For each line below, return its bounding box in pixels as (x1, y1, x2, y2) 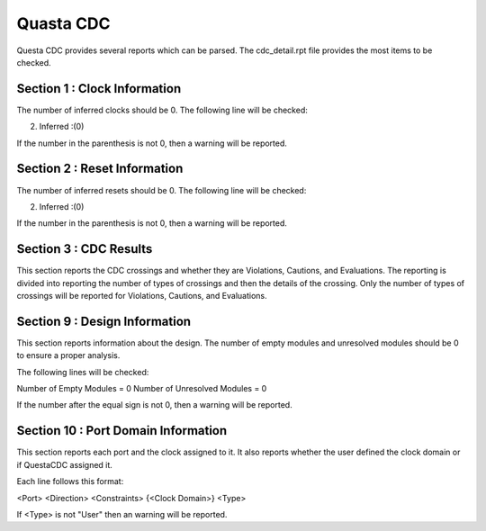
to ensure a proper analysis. (16, 350, 121, 361)
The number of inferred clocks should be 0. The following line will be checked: (16, 104, 308, 115)
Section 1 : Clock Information (16, 81, 182, 96)
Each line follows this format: (16, 476, 124, 487)
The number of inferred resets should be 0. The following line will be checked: (16, 184, 307, 195)
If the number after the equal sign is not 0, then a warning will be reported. (16, 400, 292, 410)
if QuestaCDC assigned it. (16, 459, 112, 470)
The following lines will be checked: (16, 366, 149, 377)
